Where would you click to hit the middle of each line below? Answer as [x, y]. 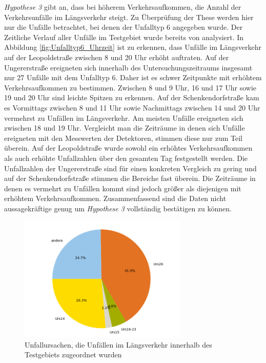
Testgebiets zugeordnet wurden [73, 355]
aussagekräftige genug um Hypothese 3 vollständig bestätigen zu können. [118, 208]
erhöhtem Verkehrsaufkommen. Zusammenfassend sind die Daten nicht [115, 198]
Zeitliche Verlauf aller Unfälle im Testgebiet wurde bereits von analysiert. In [124, 37]
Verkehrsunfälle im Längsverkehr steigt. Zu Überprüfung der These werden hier [129, 17]
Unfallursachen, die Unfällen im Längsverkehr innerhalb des [118, 344]
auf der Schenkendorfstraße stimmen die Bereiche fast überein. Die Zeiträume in [130, 178]
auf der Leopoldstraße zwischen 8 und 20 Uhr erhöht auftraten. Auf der [117, 57]
